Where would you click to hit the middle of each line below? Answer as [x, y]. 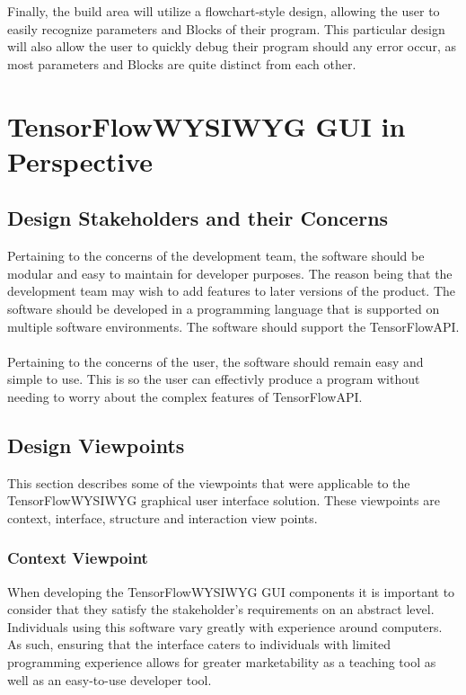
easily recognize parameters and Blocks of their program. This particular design [226, 28]
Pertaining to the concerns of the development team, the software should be [216, 256]
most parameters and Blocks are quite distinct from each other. [182, 63]
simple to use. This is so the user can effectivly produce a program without [214, 379]
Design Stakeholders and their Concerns [198, 218]
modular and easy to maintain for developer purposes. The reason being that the [230, 273]
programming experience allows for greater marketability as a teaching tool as [222, 662]
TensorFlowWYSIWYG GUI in [207, 125]
